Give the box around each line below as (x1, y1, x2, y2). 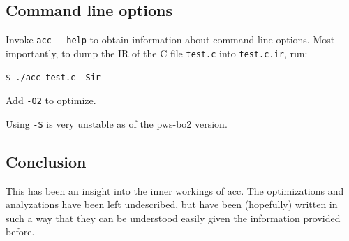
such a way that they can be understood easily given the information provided (6, 210, 341, 225)
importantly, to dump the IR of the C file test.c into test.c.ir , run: (6, 45, 308, 60)
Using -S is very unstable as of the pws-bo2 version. (6, 116, 228, 131)
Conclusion (6, 150, 87, 172)
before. (6, 224, 35, 239)
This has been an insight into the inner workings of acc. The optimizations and (6, 183, 344, 198)
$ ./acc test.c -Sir (6, 72, 101, 82)
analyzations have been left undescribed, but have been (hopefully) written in (6, 197, 338, 212)
